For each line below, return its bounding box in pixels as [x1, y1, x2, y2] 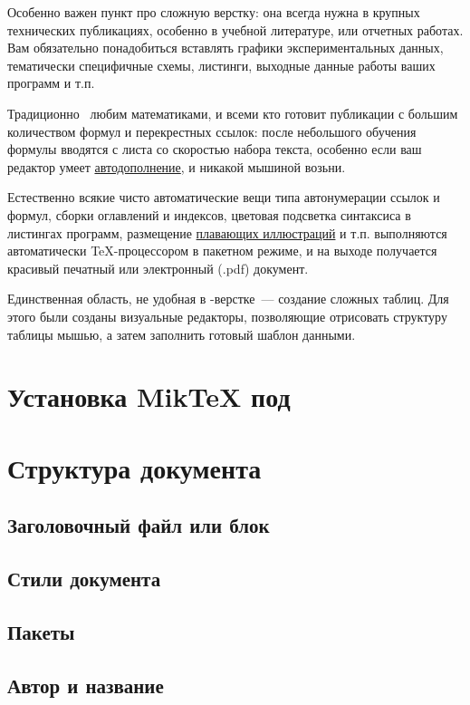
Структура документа [7, 449, 262, 486]
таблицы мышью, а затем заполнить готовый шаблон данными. [7, 324, 356, 343]
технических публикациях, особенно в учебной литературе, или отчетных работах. [7, 20, 464, 39]
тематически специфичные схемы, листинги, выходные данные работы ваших [7, 55, 436, 74]
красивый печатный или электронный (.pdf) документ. [7, 258, 309, 277]
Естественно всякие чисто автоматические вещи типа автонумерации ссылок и [7, 188, 440, 207]
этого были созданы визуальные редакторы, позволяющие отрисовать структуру [7, 306, 447, 325]
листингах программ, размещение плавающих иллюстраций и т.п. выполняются [7, 223, 447, 242]
